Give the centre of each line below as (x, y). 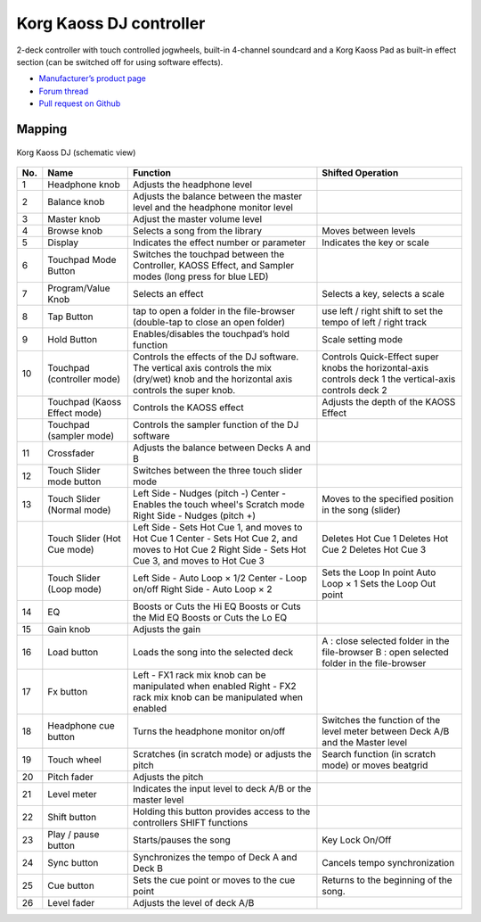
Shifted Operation (360, 172)
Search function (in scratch (379, 753)
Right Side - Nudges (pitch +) (194, 515)
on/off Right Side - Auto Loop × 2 (202, 589)
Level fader (71, 902)
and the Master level (365, 742)
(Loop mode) (75, 589)
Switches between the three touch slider (217, 470)
